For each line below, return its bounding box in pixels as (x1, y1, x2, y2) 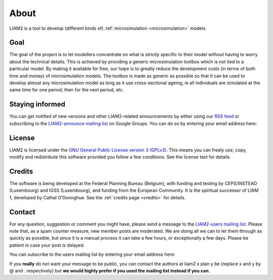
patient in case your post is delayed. (9, 242, 85, 248)
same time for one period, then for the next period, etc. (9, 87, 124, 93)
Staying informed (9, 100, 66, 108)
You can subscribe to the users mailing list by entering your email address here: (9, 251, 175, 257)
